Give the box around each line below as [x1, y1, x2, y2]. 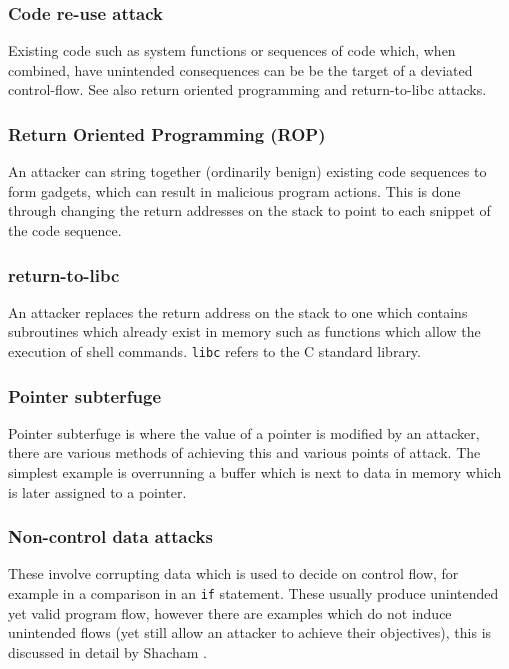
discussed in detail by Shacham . [8, 641, 207, 662]
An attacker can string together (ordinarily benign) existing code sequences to [8, 161, 487, 182]
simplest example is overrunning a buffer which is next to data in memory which [8, 462, 502, 483]
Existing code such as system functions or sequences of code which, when [8, 40, 456, 61]
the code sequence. [8, 220, 122, 240]
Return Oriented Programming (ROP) [8, 121, 326, 146]
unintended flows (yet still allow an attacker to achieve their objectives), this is [8, 622, 492, 643]
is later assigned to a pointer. [8, 481, 187, 502]
